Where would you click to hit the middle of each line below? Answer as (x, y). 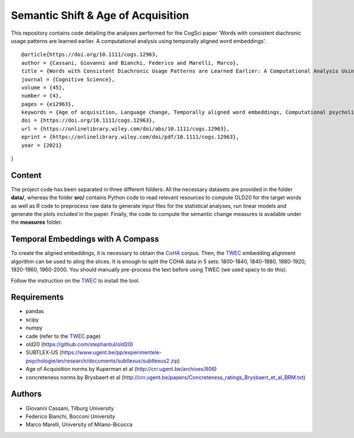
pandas (35, 311)
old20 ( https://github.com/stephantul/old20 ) (79, 344)
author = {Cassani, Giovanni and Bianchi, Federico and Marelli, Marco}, (130, 63)
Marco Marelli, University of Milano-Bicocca (79, 424)
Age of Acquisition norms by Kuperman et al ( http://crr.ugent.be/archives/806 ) (121, 369)
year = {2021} (42, 145)
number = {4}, (42, 96)
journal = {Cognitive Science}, (68, 79)
